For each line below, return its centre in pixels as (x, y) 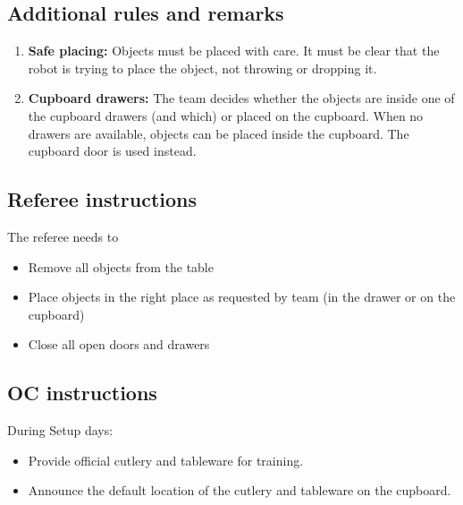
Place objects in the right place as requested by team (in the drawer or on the (242, 297)
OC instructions (82, 393)
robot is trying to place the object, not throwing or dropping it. (202, 68)
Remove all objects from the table (121, 266)
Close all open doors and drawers (119, 344)
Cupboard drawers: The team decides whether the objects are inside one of (241, 98)
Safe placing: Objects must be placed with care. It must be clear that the (234, 51)
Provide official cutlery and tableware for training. (166, 460)
